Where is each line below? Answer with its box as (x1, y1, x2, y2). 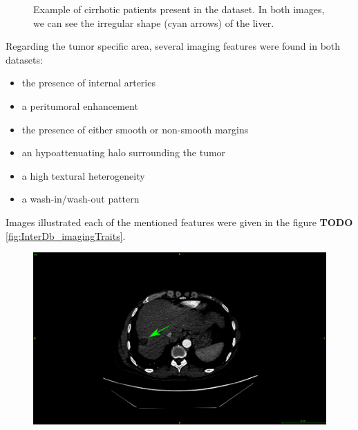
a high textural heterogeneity (21, 168, 145, 183)
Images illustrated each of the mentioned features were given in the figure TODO (6, 214, 353, 229)
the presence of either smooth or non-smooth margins (21, 122, 249, 136)
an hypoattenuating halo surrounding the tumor (21, 145, 226, 160)
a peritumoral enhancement (21, 98, 138, 113)
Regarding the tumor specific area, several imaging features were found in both (6, 39, 341, 53)
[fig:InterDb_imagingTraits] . (6, 228, 126, 243)
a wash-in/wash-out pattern (21, 191, 140, 206)
